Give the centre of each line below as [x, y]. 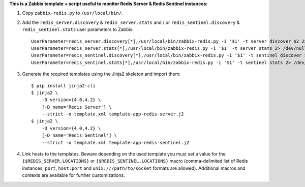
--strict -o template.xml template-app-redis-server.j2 [113, 114]
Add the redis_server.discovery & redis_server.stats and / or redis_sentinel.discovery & [131, 22]
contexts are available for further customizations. [74, 175]
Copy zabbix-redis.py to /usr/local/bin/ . [72, 13]
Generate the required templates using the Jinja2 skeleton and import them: [101, 74]
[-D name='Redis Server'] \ [77, 107]
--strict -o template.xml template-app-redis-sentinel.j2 [115, 143]
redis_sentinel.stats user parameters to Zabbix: [78, 29]
